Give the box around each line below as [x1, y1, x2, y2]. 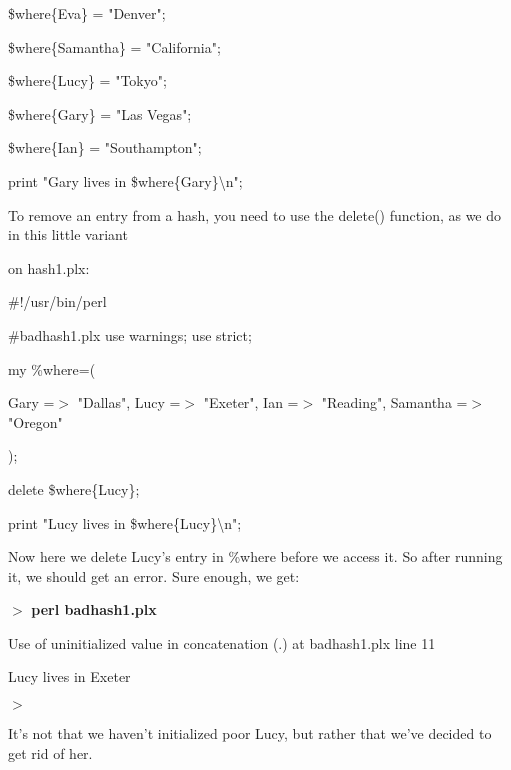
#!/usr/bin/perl [8, 291, 107, 312]
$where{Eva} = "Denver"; [8, 3, 166, 23]
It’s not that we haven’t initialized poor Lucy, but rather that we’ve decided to [8, 723, 492, 744]
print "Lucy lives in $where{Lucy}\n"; [8, 512, 242, 533]
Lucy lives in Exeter [8, 666, 131, 687]
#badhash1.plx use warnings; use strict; [8, 324, 252, 345]
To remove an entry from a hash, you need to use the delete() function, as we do [8, 204, 502, 225]
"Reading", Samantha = [321, 392, 468, 413]
